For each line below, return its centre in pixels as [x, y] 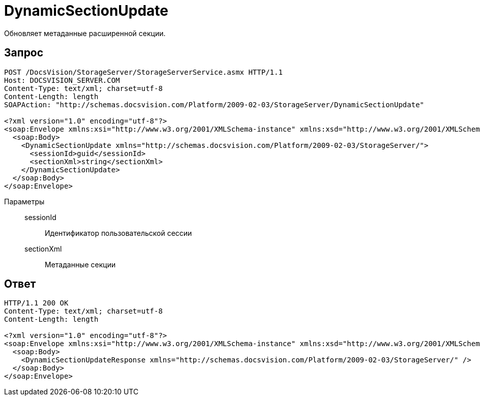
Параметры [24, 201]
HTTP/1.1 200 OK [36, 303]
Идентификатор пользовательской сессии [118, 233]
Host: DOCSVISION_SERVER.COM [62, 80]
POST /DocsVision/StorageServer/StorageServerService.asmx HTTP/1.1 [143, 72]
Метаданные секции [80, 264]
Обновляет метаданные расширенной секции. [85, 33]
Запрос [24, 53]
